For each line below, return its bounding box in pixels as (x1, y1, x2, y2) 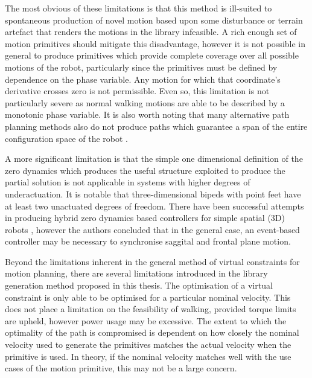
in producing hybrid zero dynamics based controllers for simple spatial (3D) (5, 211, 285, 224)
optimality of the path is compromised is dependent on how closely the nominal (5, 326, 299, 339)
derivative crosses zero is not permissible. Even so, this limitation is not (5, 85, 270, 97)
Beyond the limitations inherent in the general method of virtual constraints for (5, 255, 300, 267)
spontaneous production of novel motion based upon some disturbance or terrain (5, 13, 303, 26)
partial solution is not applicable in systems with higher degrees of (5, 176, 250, 188)
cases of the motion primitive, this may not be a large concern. (5, 362, 237, 374)
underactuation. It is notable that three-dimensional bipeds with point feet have (5, 187, 301, 200)
